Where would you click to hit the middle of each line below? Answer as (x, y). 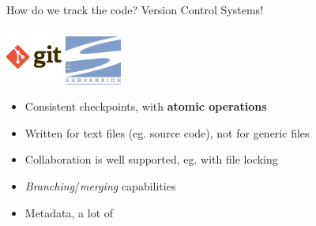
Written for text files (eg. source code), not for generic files (167, 132)
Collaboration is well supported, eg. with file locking (151, 159)
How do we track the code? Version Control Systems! (135, 9)
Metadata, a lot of (69, 212)
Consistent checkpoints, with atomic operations (146, 106)
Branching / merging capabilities (100, 185)
